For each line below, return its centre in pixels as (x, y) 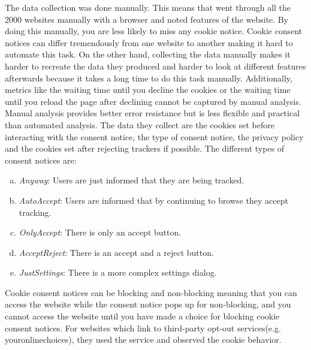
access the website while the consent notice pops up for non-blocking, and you (148, 304)
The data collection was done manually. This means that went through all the (148, 7)
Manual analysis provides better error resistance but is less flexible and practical (153, 113)
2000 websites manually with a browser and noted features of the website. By (147, 19)
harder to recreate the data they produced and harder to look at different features (155, 66)
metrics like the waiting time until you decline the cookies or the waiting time (148, 90)
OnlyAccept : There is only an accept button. (100, 232)
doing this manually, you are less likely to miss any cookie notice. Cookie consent (154, 31)
